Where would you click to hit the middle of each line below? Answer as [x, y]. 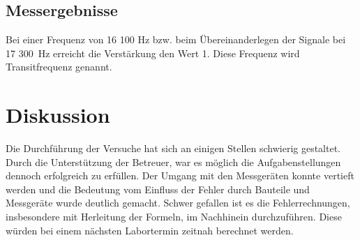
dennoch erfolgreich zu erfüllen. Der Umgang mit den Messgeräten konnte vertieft [180, 175]
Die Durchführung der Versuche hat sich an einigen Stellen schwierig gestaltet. [173, 148]
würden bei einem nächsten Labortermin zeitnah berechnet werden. [150, 230]
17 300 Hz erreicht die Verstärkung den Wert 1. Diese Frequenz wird [153, 53]
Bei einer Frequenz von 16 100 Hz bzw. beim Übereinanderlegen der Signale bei [176, 39]
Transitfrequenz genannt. [59, 67]
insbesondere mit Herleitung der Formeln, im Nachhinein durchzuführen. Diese [174, 217]
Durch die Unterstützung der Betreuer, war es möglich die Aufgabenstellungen [173, 162]
